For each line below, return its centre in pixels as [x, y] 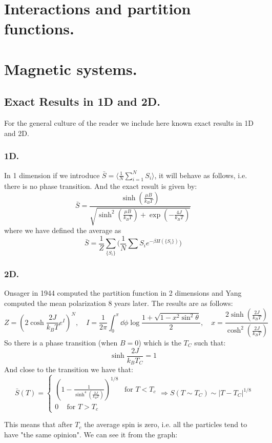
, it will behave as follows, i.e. [201, 175]
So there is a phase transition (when [61, 343]
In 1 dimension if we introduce [52, 175]
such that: [210, 343]
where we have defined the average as [63, 230]
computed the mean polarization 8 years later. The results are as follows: [119, 303]
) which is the [160, 343]
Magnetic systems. [71, 69]
